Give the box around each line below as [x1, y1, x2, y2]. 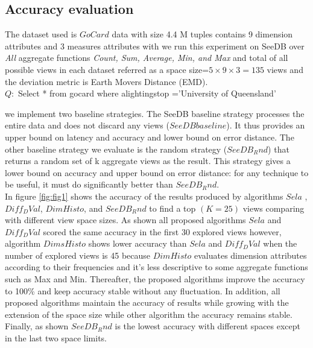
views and [267, 63, 303, 75]
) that [268, 142, 289, 155]
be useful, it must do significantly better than [5, 178, 173, 191]
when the [263, 237, 297, 250]
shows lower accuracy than [88, 237, 187, 250]
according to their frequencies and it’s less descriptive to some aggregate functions [5, 261, 308, 273]
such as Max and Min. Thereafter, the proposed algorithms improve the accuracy [5, 273, 305, 285]
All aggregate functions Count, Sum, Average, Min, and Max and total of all [5, 51, 288, 64]
